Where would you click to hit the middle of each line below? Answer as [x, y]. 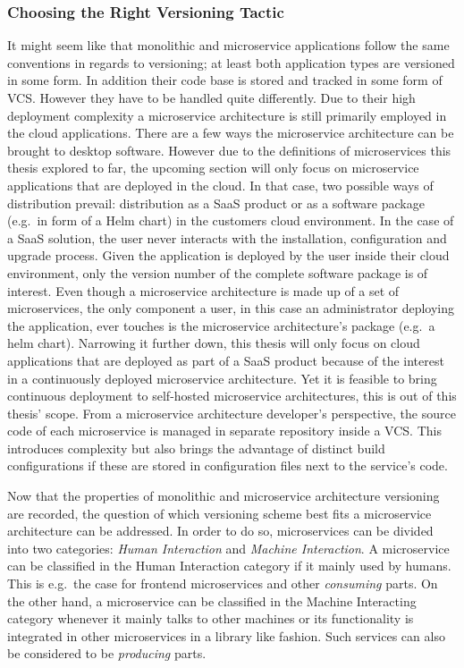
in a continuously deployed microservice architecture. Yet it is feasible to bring [222, 378]
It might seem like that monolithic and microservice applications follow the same [228, 45]
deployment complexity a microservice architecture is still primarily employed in [227, 115]
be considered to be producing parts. [107, 653]
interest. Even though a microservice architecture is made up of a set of [203, 290]
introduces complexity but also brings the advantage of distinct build [196, 448]
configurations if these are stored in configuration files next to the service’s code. [228, 465]
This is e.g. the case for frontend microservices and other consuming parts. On [223, 583]
